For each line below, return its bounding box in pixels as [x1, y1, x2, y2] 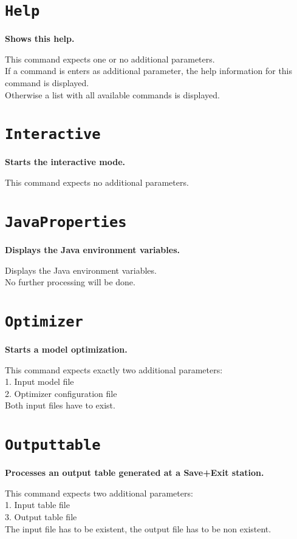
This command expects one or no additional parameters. [5, 52, 215, 65]
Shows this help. [5, 32, 75, 45]
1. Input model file [5, 375, 74, 388]
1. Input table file [5, 498, 70, 511]
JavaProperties [5, 213, 127, 231]
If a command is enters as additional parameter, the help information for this [5, 64, 293, 77]
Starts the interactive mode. [5, 155, 126, 168]
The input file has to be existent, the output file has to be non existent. [5, 522, 271, 535]
